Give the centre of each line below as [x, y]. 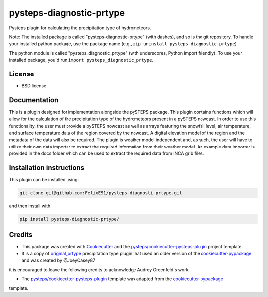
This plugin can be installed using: [44, 180]
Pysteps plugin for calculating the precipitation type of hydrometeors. [80, 28]
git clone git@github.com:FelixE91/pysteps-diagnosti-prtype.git [101, 193]
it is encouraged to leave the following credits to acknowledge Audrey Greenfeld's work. [100, 269]
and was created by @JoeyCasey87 [59, 260]
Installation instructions [47, 168]
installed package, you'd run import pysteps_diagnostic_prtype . [81, 60]
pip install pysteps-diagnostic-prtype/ [69, 219]
